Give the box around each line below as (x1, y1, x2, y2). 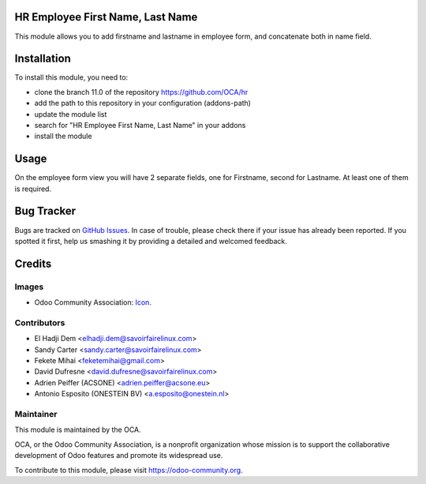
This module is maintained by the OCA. (14, 425, 141, 434)
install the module (34, 131, 92, 141)
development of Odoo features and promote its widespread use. (14, 451, 223, 460)
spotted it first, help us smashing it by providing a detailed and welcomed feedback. (14, 236, 287, 246)
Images (14, 281, 44, 292)
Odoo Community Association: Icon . (34, 298, 151, 307)
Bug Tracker (14, 204, 77, 218)
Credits (14, 257, 52, 270)
